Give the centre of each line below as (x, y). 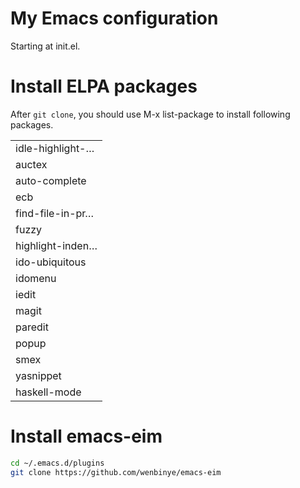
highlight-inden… (56, 245)
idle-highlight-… (55, 148)
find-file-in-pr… (55, 213)
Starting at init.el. (45, 46)
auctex (31, 164)
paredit (32, 327)
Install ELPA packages (104, 86)
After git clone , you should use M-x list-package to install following (150, 114)
